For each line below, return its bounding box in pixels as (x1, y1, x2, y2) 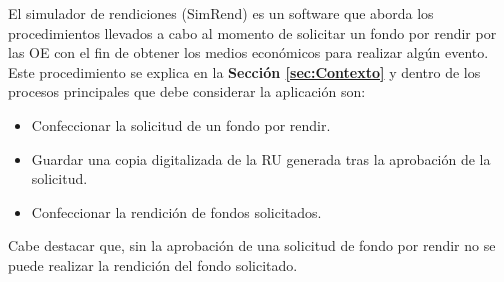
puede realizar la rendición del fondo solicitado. (8, 254, 298, 275)
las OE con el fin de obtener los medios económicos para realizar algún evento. (8, 42, 489, 63)
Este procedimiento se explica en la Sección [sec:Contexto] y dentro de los (8, 61, 481, 82)
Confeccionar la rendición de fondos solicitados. (31, 201, 322, 222)
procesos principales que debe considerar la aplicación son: (8, 81, 366, 102)
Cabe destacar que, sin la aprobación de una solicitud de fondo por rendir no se (8, 235, 496, 256)
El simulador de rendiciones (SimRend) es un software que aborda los (8, 3, 434, 23)
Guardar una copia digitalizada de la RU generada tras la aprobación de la (31, 148, 491, 169)
